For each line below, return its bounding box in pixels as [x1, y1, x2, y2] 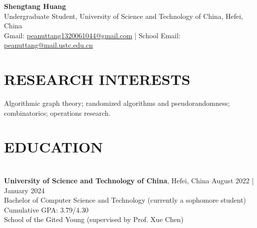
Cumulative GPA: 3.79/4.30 [4, 204, 89, 215]
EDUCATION [4, 137, 103, 157]
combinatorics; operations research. [4, 107, 111, 118]
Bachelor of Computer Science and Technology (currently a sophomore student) [4, 195, 246, 205]
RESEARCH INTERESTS [4, 69, 191, 89]
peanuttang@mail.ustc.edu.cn [4, 40, 93, 50]
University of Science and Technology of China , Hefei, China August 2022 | [4, 175, 254, 185]
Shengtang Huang [4, 1, 66, 11]
